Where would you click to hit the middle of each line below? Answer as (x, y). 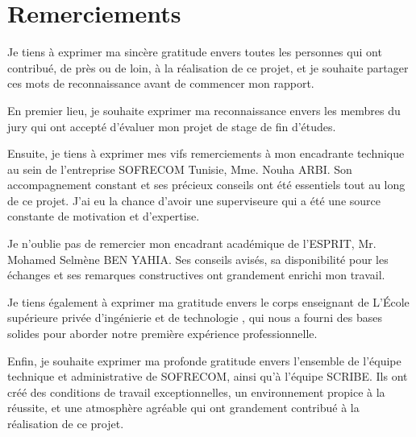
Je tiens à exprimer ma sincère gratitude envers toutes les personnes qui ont (195, 52)
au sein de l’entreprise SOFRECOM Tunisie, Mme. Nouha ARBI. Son (180, 169)
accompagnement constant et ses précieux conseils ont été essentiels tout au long (206, 185)
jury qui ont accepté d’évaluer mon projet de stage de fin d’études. (172, 126)
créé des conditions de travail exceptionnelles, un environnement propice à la (196, 392)
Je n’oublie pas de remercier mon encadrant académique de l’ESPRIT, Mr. (192, 243)
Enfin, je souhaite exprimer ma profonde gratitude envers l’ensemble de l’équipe (204, 360)
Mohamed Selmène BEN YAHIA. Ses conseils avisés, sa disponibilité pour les (198, 259)
